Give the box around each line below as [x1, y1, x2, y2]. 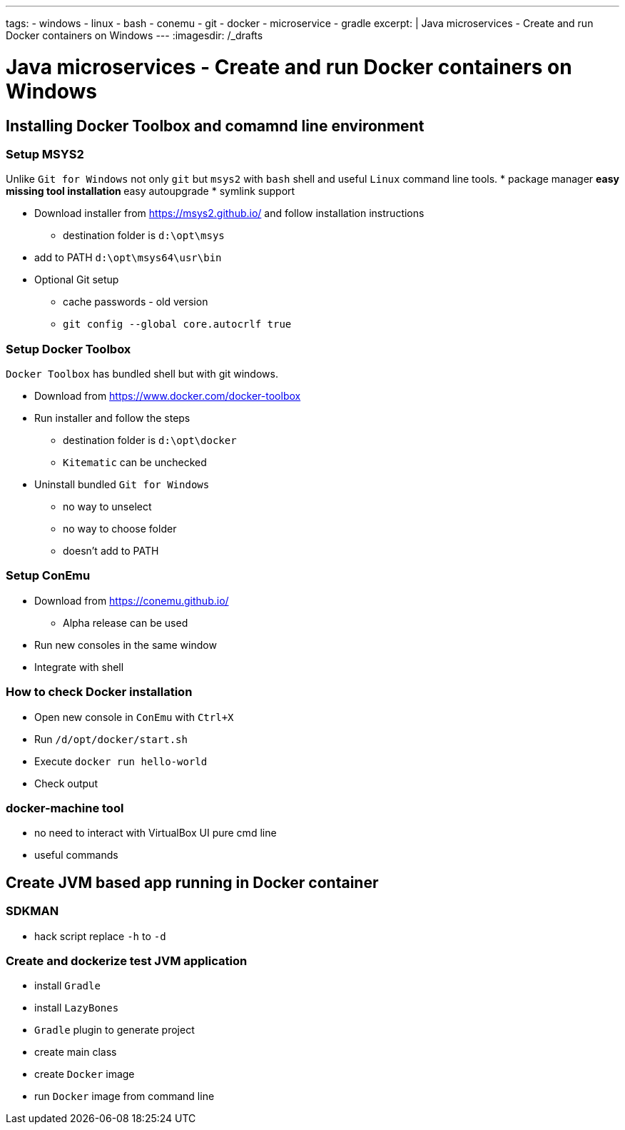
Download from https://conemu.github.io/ [34, 594, 229, 607]
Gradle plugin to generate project [34, 1024, 195, 1036]
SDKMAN [6, 904, 59, 919]
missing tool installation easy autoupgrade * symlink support [6, 185, 295, 198]
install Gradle [34, 979, 101, 992]
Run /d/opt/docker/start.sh [34, 732, 188, 745]
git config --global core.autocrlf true [63, 318, 292, 331]
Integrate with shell [34, 660, 124, 673]
